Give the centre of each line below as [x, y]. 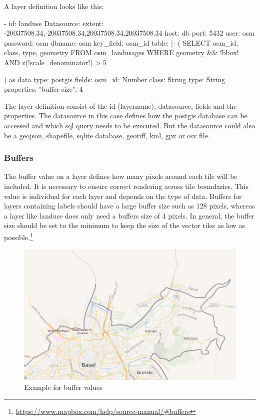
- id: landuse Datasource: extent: [54, 23]
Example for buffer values [63, 387]
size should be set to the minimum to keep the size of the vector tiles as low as [124, 225]
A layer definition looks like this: [54, 6]
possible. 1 [18, 236]
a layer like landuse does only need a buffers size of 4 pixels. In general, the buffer [129, 215]
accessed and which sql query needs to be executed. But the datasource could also [129, 125]
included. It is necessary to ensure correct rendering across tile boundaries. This [126, 186]
